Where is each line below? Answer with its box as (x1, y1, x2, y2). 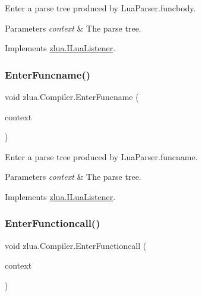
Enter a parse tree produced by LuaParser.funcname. (5, 150, 198, 163)
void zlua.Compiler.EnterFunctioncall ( (5, 239, 147, 251)
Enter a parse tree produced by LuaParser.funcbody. (5, 2, 196, 14)
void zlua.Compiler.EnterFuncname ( (5, 91, 139, 102)
